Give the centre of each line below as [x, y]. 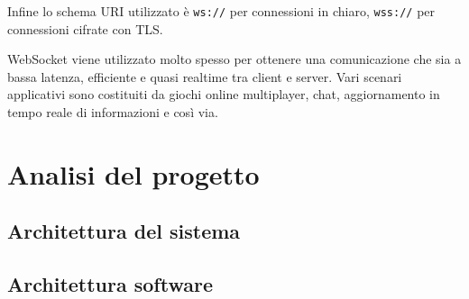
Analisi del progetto [133, 173]
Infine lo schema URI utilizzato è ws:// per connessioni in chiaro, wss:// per [221, 11]
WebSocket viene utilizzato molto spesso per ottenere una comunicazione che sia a [234, 59]
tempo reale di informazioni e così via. [113, 112]
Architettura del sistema [124, 231]
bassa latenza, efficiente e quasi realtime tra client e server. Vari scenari [205, 76]
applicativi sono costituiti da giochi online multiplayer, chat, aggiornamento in [224, 94]
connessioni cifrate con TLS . [85, 28]
